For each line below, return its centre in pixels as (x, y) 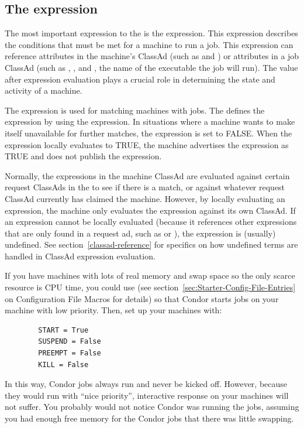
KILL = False (63, 364)
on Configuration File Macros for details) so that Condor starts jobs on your (142, 298)
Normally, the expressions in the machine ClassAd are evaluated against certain (147, 175)
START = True (63, 330)
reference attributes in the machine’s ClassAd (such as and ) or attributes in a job (152, 56)
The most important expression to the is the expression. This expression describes (151, 33)
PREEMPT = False (70, 353)
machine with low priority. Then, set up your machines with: (113, 310)
